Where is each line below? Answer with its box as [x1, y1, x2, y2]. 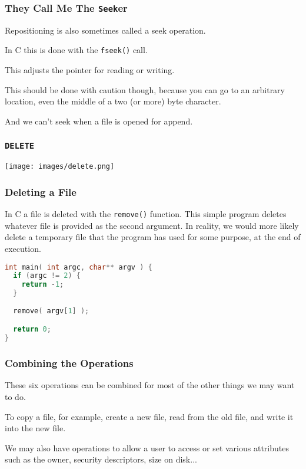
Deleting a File [5, 184, 76, 199]
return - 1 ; [21, 280, 64, 289]
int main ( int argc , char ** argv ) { [5, 263, 152, 271]
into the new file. [5, 422, 66, 434]
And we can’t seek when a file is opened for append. [5, 114, 193, 127]
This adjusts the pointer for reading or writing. [5, 64, 175, 76]
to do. [5, 390, 26, 402]
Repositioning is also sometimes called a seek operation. [5, 24, 206, 36]
